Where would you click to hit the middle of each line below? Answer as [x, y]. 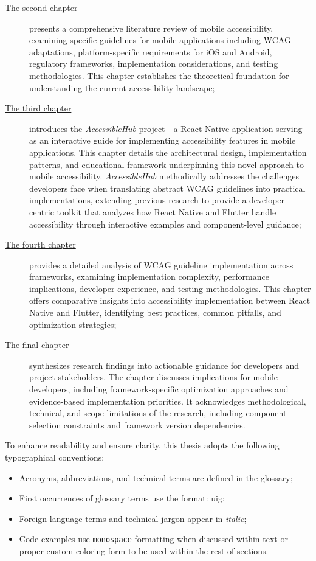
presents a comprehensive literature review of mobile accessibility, [151, 28]
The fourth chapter [40, 244]
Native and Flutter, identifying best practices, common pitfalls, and [155, 312]
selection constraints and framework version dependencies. [137, 424]
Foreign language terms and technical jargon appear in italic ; [133, 518]
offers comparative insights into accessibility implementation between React [170, 300]
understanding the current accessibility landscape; [122, 87]
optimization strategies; [73, 324]
